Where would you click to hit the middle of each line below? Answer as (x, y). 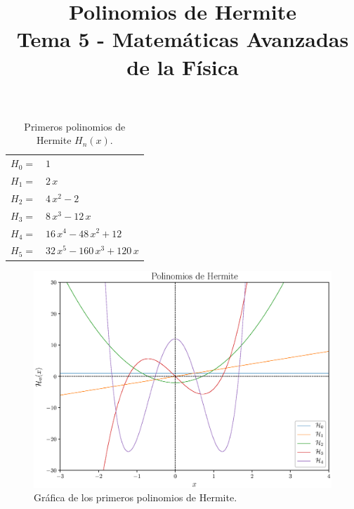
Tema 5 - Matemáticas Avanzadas (183, 39)
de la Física (183, 66)
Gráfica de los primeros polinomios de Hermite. (136, 497)
